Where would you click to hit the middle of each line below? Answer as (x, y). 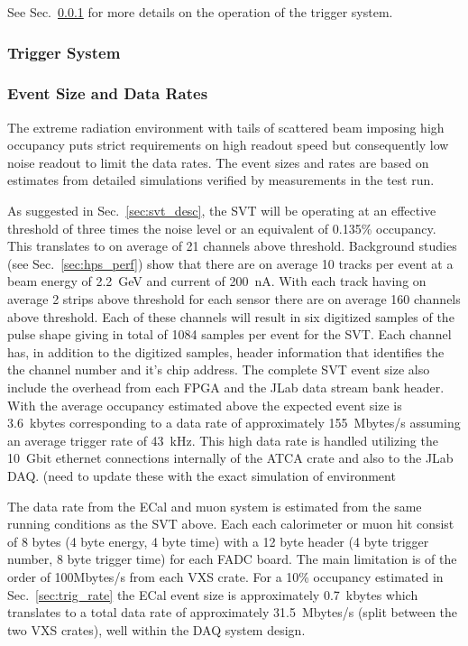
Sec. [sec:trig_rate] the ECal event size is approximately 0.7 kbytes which (213, 594)
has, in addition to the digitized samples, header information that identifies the (226, 351)
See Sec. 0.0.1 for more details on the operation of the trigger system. (200, 12)
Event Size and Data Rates (108, 93)
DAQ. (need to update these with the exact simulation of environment (202, 475)
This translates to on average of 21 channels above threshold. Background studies (232, 246)
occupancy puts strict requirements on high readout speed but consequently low (228, 145)
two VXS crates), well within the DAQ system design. (156, 629)
